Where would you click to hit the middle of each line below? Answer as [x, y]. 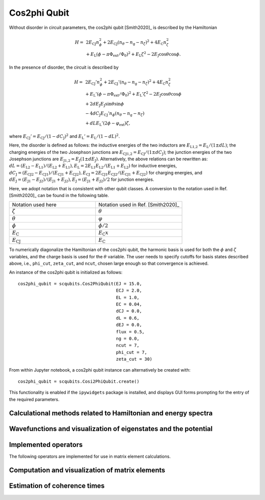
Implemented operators [46, 444]
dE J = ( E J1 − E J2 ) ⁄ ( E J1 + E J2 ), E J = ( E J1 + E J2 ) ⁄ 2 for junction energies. [82, 180]
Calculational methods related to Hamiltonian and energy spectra [111, 413]
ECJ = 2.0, [129, 291]
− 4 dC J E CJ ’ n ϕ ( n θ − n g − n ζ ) [115, 114]
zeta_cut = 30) [134, 359]
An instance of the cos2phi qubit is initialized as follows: [66, 273]
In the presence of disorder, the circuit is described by [64, 67]
